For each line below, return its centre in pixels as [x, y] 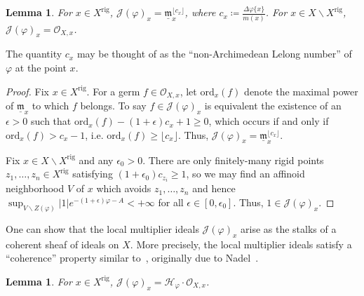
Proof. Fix [27, 91]
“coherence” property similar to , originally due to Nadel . [132, 258]
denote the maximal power [301, 91]
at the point [41, 68]
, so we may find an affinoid [245, 174]
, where [200, 12]
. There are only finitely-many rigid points [233, 160]
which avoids [124, 188]
